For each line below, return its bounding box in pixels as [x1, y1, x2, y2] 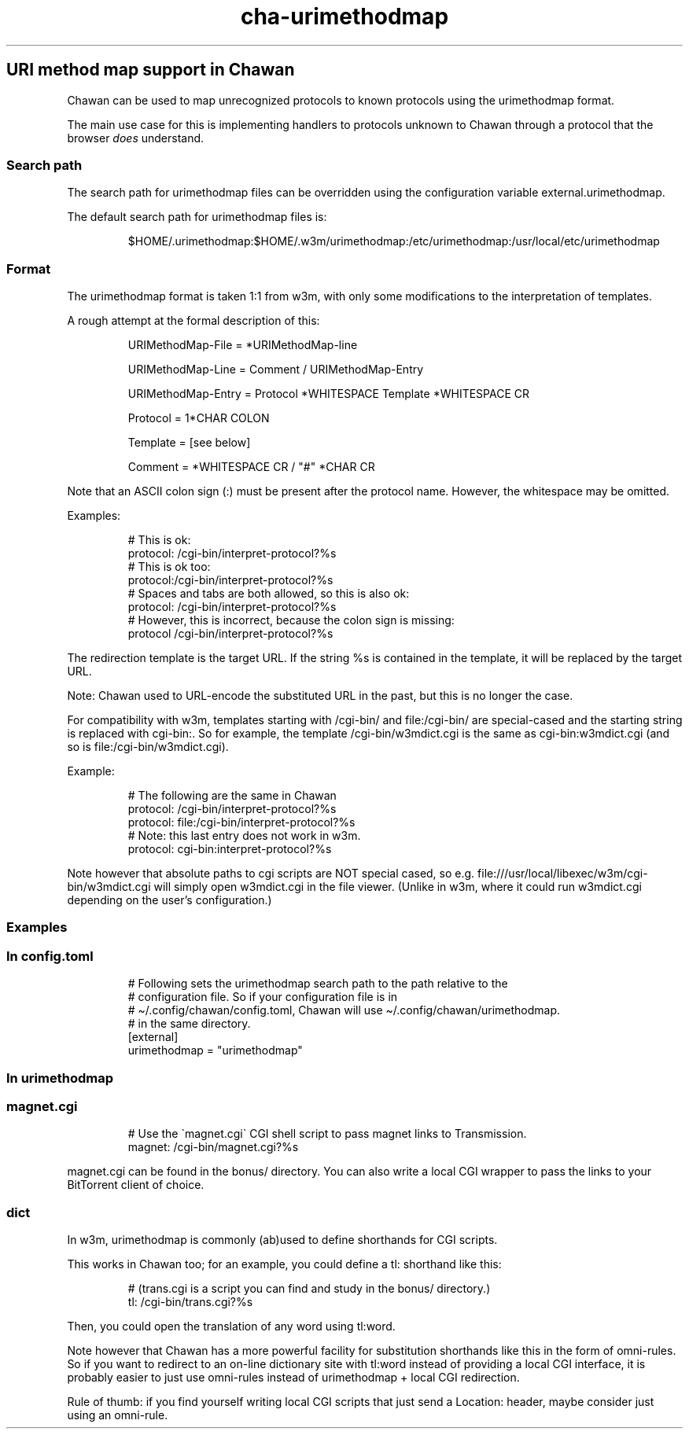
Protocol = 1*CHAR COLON [127, 411, 270, 425]
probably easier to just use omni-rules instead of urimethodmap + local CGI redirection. [67, 1371, 520, 1385]
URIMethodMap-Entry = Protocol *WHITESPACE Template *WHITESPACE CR [127, 387, 529, 401]
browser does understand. [67, 131, 204, 145]
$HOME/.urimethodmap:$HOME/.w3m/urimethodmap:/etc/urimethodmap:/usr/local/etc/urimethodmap [127, 234, 660, 248]
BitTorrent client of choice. [67, 1178, 204, 1192]
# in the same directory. [127, 1017, 251, 1031]
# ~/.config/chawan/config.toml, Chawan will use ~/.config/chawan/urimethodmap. [127, 1003, 561, 1017]
